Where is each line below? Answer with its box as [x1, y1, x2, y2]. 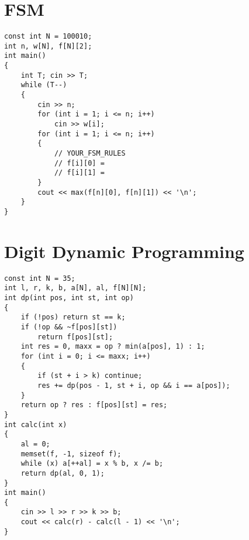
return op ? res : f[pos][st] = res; [20, 401, 168, 410]
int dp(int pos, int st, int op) [4, 294, 134, 302]
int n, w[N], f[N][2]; [4, 42, 92, 50]
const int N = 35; [4, 274, 75, 283]
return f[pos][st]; [37, 332, 113, 341]
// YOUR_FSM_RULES [54, 149, 126, 157]
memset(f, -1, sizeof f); [20, 449, 122, 458]
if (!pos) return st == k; [20, 313, 126, 322]
